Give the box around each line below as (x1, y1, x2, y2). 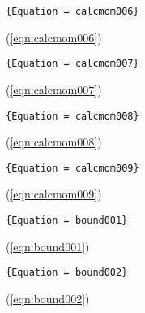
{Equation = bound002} (6, 267, 128, 279)
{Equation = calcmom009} (6, 162, 139, 174)
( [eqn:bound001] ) (6, 237, 90, 254)
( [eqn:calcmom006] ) (6, 28, 102, 46)
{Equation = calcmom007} (6, 58, 139, 70)
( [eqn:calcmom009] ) (6, 185, 102, 202)
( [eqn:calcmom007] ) (6, 80, 102, 98)
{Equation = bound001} (6, 215, 128, 226)
